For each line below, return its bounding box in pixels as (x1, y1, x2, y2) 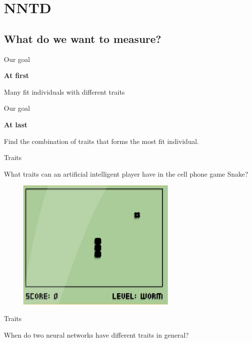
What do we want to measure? (4, 31, 162, 46)
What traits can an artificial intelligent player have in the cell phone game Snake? (4, 168, 248, 179)
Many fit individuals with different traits (4, 86, 125, 97)
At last (4, 119, 28, 129)
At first (4, 70, 29, 81)
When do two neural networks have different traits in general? (4, 329, 189, 340)
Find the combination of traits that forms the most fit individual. (4, 136, 199, 146)
